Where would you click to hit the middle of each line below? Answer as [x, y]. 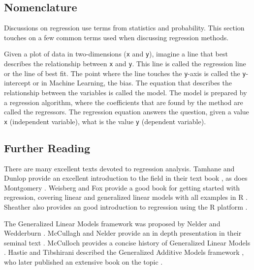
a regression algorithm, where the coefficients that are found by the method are [124, 102]
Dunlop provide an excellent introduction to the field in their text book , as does [126, 178]
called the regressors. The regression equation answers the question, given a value [127, 112]
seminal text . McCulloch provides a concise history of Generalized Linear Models [127, 242]
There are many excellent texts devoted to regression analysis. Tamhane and [119, 168]
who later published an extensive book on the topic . [83, 261]
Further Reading [47, 148]
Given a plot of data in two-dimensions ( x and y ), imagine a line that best [116, 54]
